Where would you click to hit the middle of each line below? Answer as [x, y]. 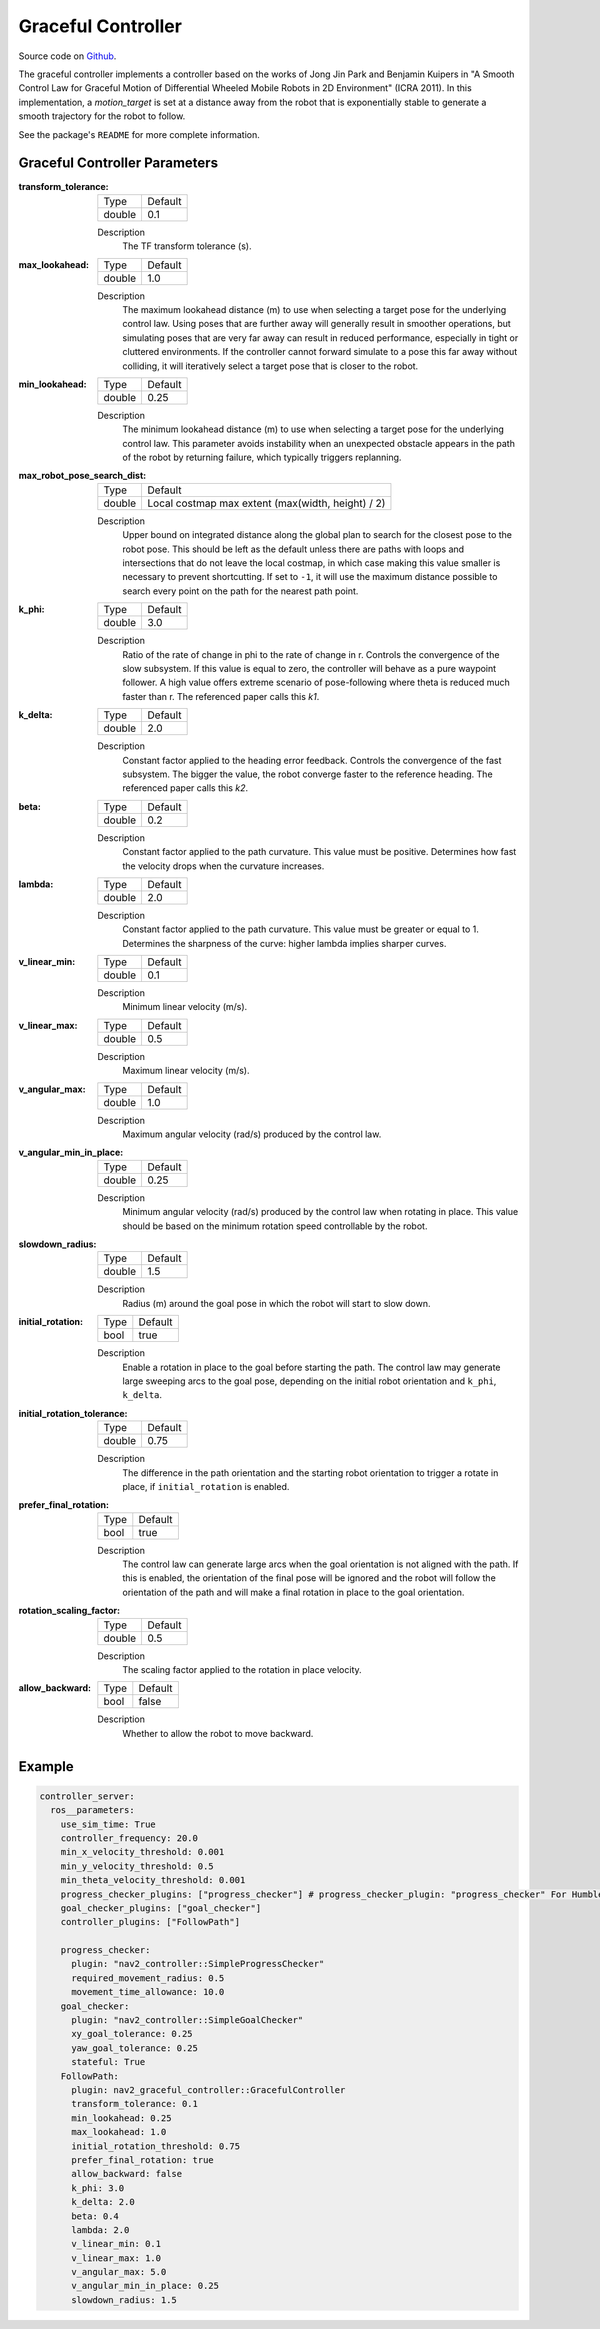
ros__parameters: [92, 1810]
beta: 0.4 [95, 2216]
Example [46, 1766]
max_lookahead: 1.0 [119, 2132]
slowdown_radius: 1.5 [124, 2299]
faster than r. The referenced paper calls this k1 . [221, 696]
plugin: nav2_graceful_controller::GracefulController [208, 2090]
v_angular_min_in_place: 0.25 [145, 2286]
